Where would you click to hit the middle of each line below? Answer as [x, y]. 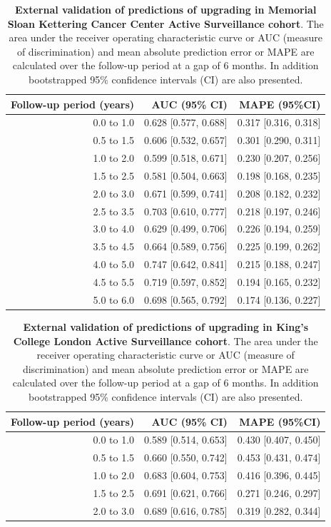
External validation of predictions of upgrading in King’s [166, 326]
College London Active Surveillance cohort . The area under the [165, 341]
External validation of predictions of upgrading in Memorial [166, 9]
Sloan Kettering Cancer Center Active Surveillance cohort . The [165, 23]
